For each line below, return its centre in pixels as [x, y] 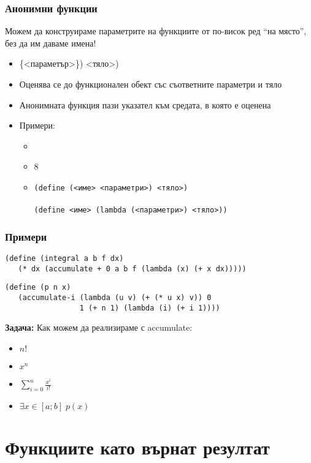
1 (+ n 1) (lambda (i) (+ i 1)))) [150, 308]
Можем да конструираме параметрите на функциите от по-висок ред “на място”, [156, 31]
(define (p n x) [38, 288]
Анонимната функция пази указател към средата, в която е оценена [145, 104]
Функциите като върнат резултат [137, 447]
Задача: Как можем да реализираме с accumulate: [99, 327]
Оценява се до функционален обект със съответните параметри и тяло [151, 84]
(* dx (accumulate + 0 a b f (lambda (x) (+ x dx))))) [132, 269]
